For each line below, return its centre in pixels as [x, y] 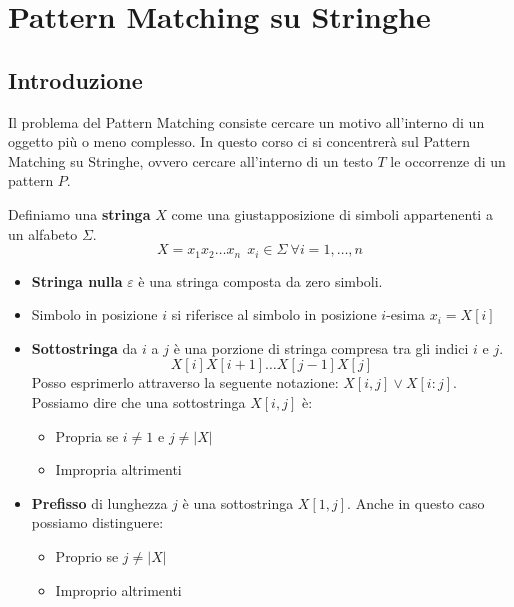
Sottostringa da [84, 347]
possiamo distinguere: [97, 522]
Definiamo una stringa [79, 213]
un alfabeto [43, 233]
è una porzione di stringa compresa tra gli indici [321, 347]
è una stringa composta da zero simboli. [260, 280]
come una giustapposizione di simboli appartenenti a [332, 213]
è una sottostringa [238, 502]
